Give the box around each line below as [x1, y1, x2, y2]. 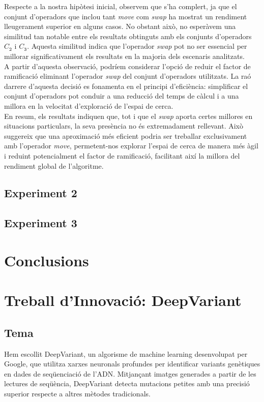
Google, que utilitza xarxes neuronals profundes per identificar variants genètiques [4, 358, 260, 369]
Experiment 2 [4, 185, 77, 201]
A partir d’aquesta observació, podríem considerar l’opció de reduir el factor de [4, 60, 251, 71]
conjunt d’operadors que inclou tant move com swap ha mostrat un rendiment [4, 11, 247, 21]
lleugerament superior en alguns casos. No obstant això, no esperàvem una [4, 21, 236, 32]
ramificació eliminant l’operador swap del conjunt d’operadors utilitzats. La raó [4, 71, 251, 81]
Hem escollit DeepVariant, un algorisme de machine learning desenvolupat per [4, 348, 248, 359]
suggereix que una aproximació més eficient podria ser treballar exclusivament [4, 130, 247, 141]
